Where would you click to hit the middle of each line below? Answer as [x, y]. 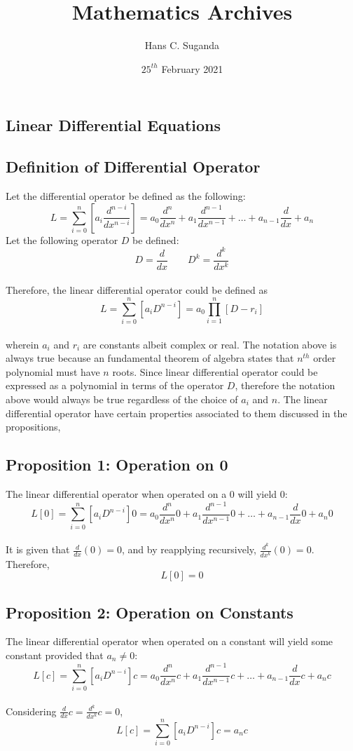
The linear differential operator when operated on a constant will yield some [169, 641]
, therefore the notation [285, 385]
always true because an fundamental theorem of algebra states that [150, 358]
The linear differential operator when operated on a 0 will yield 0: [147, 493]
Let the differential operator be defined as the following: [126, 195]
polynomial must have [53, 371]
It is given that [38, 549]
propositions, [33, 427]
